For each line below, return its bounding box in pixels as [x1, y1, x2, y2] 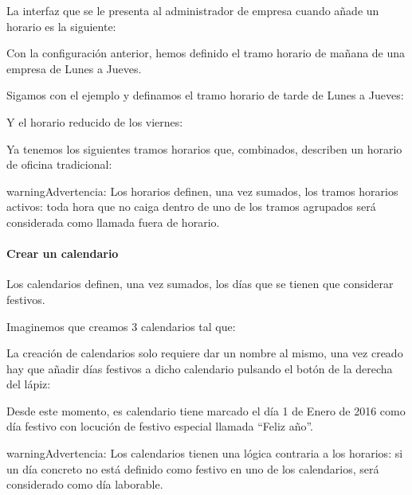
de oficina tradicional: [6, 156, 112, 173]
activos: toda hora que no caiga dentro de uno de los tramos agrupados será [6, 198, 376, 215]
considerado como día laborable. [6, 476, 163, 493]
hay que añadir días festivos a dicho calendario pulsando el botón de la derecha [6, 360, 393, 376]
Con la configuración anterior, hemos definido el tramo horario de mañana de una [6, 45, 406, 61]
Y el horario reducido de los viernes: [6, 113, 183, 130]
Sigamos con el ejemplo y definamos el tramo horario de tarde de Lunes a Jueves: [6, 87, 404, 103]
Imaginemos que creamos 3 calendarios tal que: [6, 318, 236, 334]
